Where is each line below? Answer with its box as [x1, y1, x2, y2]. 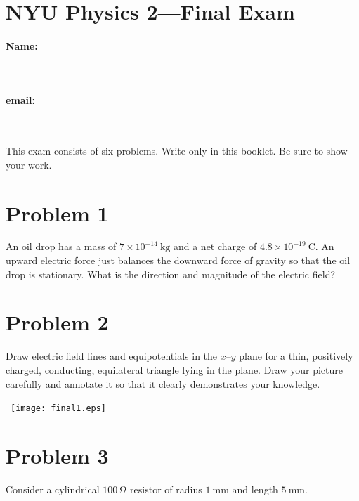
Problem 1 [6, 198, 109, 227]
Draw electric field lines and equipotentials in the [6, 349, 218, 363]
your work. [6, 157, 52, 171]
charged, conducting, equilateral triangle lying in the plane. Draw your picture [6, 362, 343, 377]
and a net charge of [173, 239, 257, 254]
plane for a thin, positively [239, 349, 353, 363]
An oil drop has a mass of [6, 239, 117, 254]
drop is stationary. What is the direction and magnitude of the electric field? [6, 266, 336, 281]
